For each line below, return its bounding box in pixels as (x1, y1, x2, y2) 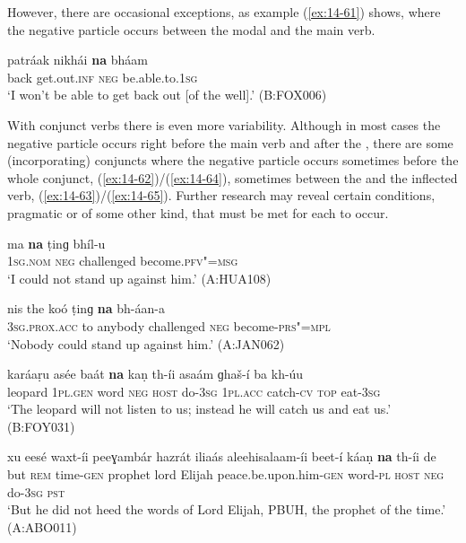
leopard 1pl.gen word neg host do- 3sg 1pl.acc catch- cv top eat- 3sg (7, 381, 381, 400)
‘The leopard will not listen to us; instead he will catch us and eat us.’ (7, 399, 392, 418)
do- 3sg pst (7, 482, 65, 501)
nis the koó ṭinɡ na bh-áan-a (7, 299, 165, 318)
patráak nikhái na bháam (7, 50, 148, 69)
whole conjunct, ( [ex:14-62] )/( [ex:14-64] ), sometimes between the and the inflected (7, 168, 458, 187)
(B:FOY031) (7, 416, 75, 435)
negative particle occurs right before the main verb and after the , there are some (7, 133, 453, 152)
